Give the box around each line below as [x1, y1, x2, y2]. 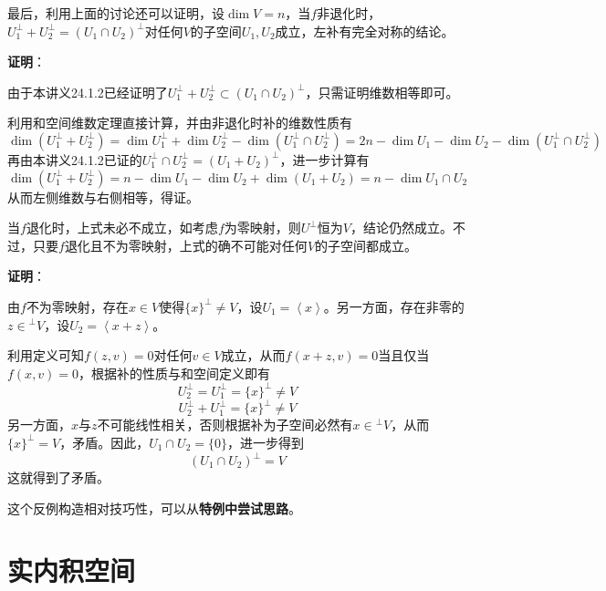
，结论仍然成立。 [350, 218, 453, 237]
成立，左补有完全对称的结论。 [275, 21, 454, 40]
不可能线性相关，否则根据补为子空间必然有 [97, 415, 353, 434]
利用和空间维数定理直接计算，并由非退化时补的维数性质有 [7, 113, 352, 132]
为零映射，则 [224, 218, 301, 237]
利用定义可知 [7, 346, 84, 365]
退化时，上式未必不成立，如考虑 [26, 218, 218, 237]
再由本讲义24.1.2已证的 [7, 150, 142, 169]
